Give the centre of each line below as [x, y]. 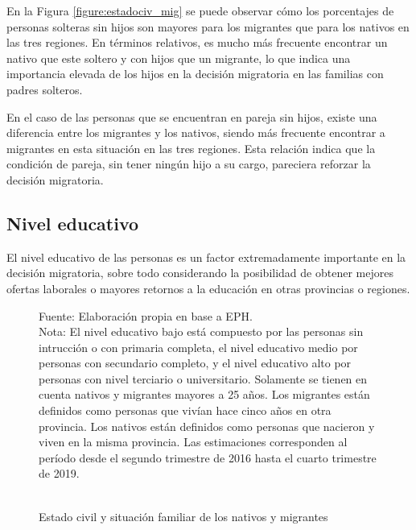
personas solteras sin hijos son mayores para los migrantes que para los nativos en [208, 26]
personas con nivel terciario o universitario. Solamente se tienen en [203, 378]
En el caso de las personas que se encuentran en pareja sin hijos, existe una [192, 116]
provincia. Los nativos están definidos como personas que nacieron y [207, 426]
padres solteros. [45, 89]
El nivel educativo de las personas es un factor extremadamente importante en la [206, 257]
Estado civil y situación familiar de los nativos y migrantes [183, 516]
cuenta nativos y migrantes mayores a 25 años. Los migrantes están [204, 394]
